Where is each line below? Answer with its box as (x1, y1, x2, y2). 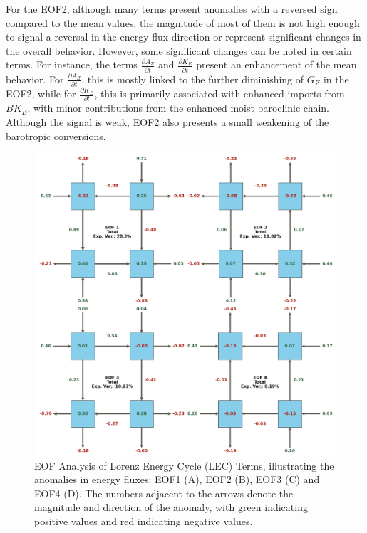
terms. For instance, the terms (6, 57, 138, 72)
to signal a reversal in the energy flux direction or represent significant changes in (6, 29, 361, 44)
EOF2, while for (6, 86, 76, 100)
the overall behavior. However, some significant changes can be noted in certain (6, 43, 352, 58)
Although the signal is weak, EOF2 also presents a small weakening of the (6, 114, 329, 129)
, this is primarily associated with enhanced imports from (94, 86, 345, 100)
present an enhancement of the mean (196, 57, 357, 72)
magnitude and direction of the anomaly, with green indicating (34, 500, 308, 514)
